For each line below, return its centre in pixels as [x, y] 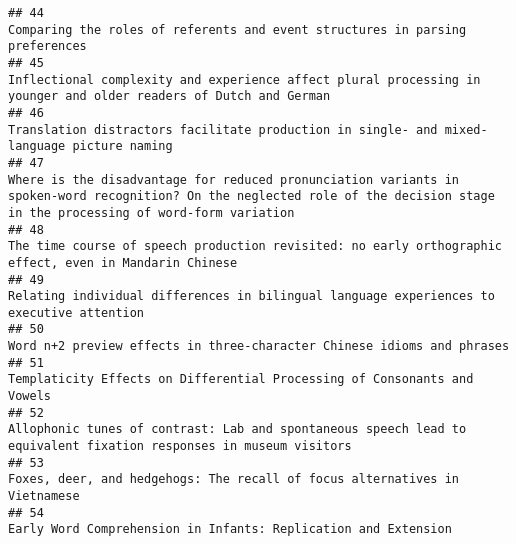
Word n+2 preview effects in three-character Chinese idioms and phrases [259, 346]
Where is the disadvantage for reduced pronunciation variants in [234, 179]
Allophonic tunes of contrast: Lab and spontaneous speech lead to [237, 429]
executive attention [76, 312]
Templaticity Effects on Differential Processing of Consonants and [241, 379]
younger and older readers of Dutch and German [169, 96]
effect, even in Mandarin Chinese [123, 262]
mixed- [466, 129]
